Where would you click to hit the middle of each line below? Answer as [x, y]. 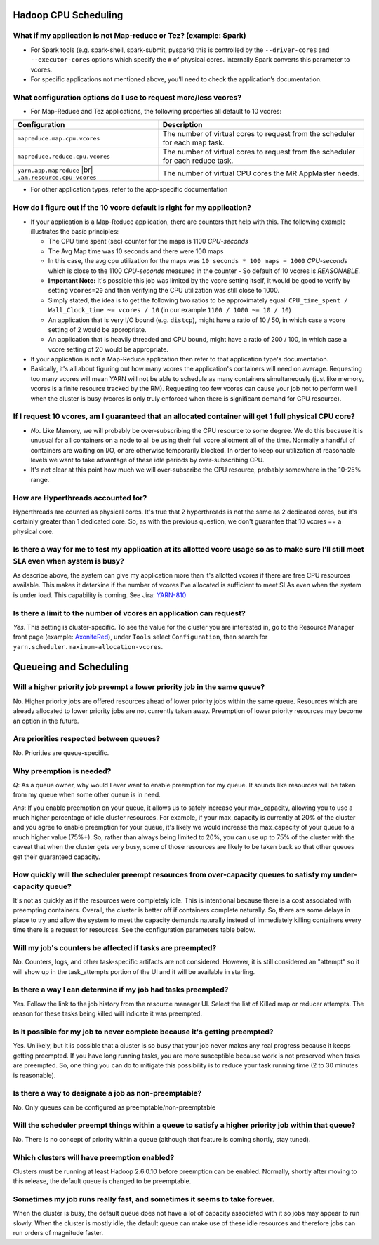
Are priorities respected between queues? [87, 739]
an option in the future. [46, 721]
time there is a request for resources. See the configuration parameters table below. [134, 930]
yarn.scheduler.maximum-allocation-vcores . [88, 646]
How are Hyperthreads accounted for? [80, 498]
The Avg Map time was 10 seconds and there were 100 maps [136, 251]
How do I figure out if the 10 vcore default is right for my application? [132, 208]
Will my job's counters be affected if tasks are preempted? [115, 947]
